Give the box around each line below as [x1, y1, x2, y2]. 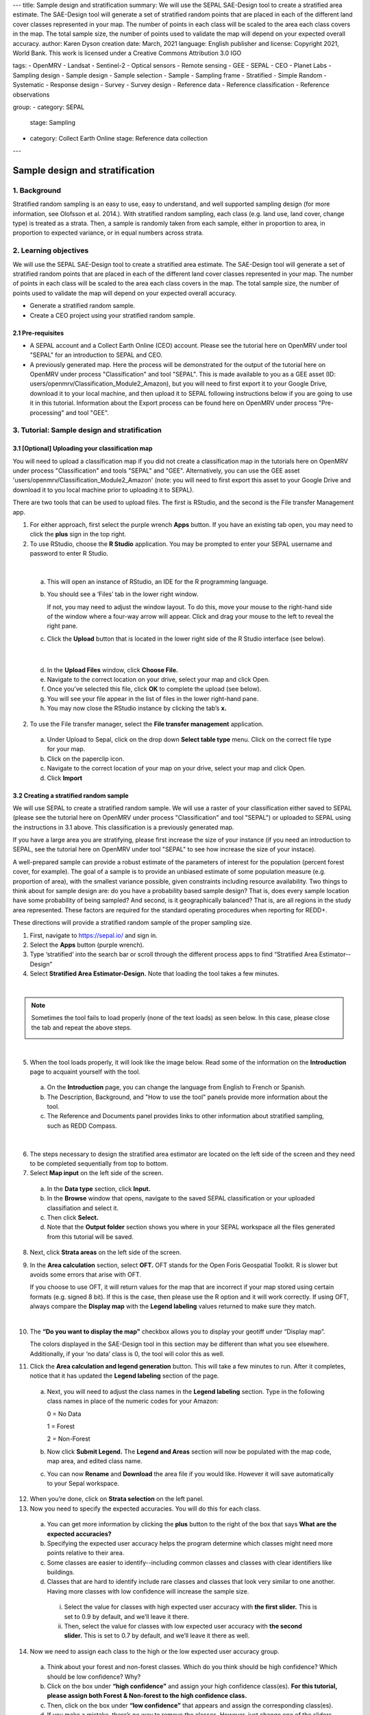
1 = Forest [47, 1422, 75, 1430]
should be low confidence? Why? [47, 1672, 141, 1681]
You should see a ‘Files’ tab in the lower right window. [47, 590, 199, 598]
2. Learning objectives [12, 246, 89, 255]
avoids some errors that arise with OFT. [29, 1270, 142, 1279]
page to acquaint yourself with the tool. [29, 1067, 140, 1076]
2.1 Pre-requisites [12, 329, 64, 337]
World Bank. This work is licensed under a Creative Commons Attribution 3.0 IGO [12, 49, 242, 57]
